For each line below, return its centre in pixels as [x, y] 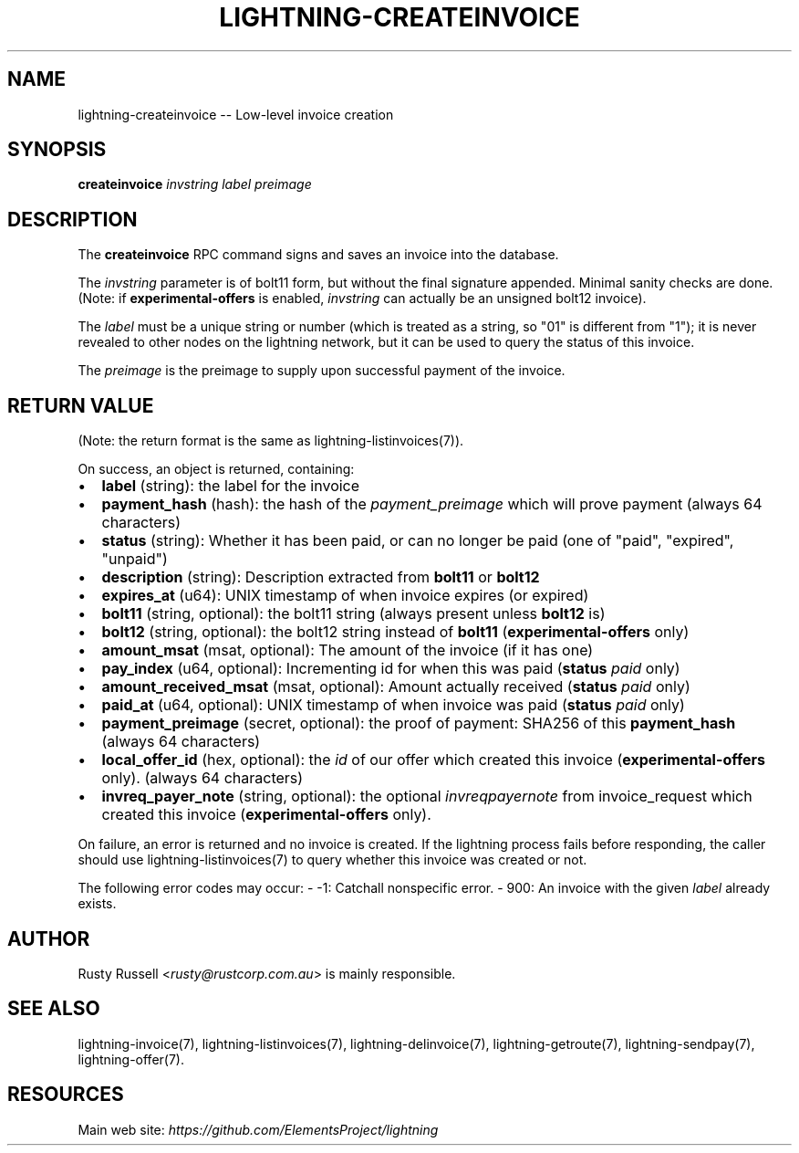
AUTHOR [49, 938]
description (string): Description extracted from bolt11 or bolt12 [321, 577]
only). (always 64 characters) [202, 778]
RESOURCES [66, 1095]
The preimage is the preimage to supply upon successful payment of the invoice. [322, 371]
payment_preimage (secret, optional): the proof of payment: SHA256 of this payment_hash [419, 723]
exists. [97, 904]
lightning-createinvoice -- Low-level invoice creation [236, 114]
